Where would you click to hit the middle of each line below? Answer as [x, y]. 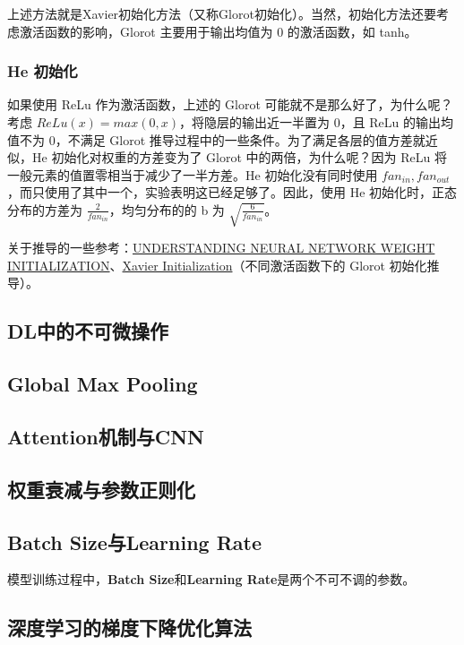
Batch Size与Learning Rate [135, 542]
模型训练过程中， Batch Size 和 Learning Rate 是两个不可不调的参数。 [211, 579]
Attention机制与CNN [106, 436]
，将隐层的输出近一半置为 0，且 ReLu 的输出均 [316, 122]
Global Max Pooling [103, 384]
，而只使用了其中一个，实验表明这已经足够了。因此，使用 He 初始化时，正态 [232, 192]
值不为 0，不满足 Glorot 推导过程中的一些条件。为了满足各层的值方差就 [216, 139]
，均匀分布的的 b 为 [167, 209]
